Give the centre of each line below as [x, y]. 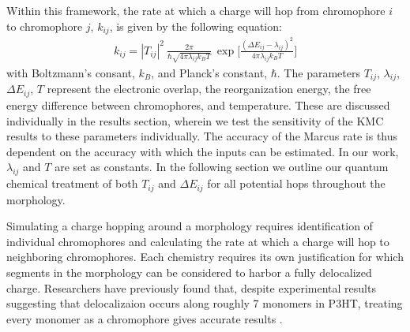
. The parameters [318, 72]
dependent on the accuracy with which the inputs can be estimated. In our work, [203, 151]
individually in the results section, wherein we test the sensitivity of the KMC [195, 120]
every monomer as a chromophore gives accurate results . [145, 318]
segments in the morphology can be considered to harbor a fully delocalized [189, 272]
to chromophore [45, 26]
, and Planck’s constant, [209, 72]
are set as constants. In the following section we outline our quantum [222, 167]
